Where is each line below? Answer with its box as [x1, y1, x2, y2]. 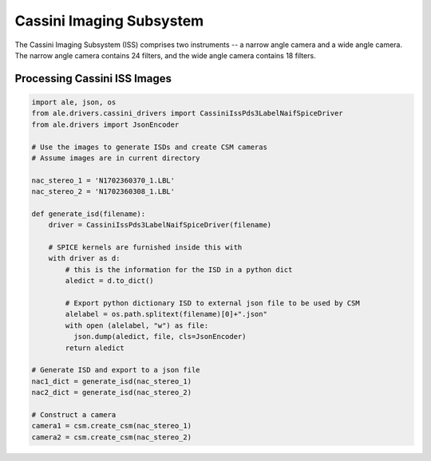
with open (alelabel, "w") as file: [65, 321, 209, 330]
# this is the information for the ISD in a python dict [65, 265, 293, 274]
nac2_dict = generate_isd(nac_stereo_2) [31, 388, 192, 397]
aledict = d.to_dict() [65, 276, 155, 286]
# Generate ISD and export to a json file [31, 365, 200, 375]
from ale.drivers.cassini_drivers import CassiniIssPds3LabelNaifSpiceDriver [31, 108, 343, 118]
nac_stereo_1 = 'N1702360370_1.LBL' [31, 175, 176, 185]
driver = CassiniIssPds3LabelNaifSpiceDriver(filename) [48, 220, 272, 230]
